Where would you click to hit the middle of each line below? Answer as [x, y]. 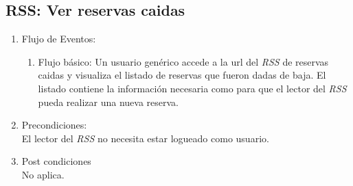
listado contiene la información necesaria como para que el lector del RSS [192, 88]
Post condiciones [56, 161]
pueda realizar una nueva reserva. [108, 102]
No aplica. [43, 174]
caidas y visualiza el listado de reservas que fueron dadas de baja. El [182, 75]
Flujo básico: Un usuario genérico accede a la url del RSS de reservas [183, 61]
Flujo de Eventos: [59, 39]
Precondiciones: [54, 125]
